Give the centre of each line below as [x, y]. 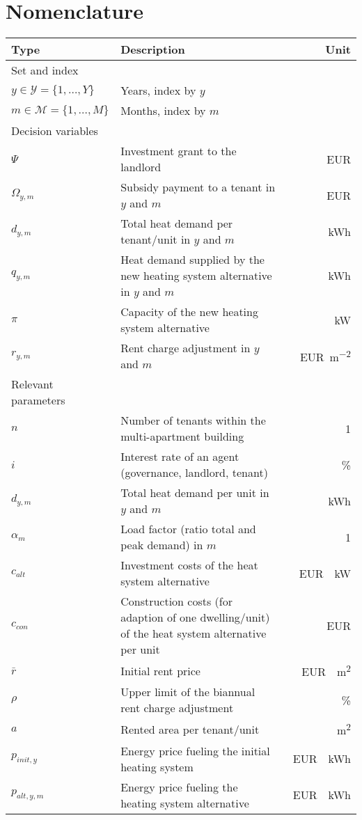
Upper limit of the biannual [188, 692]
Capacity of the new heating [189, 312]
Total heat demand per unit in [195, 493]
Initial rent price [160, 670]
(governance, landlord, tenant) [194, 473]
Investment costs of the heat [189, 565]
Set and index [45, 70]
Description [153, 49]
